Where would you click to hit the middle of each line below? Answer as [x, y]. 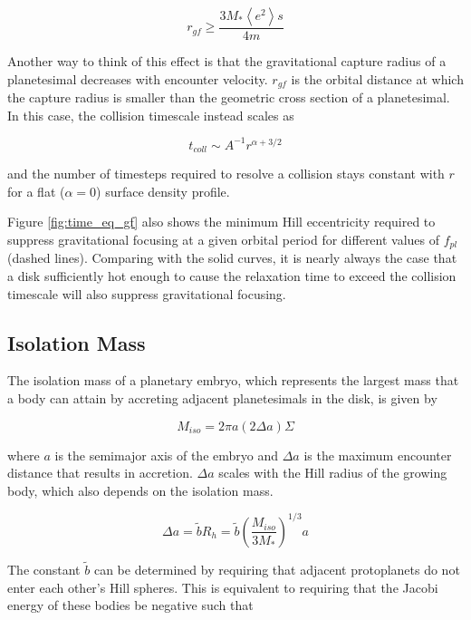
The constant [44, 570]
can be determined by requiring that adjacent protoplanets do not [277, 570]
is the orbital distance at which [377, 78]
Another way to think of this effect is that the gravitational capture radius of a [227, 61]
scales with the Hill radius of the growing [333, 473]
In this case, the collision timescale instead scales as [151, 115]
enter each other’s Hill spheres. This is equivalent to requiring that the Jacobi [223, 587]
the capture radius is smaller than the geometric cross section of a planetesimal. [229, 97]
